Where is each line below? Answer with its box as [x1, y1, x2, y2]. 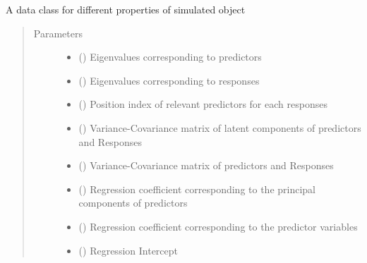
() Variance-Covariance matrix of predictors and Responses [78, 158, 334, 173]
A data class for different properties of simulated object [6, 2, 246, 16]
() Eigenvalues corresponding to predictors [78, 49, 262, 64]
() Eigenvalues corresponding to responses [78, 73, 260, 87]
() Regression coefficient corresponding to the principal [78, 181, 316, 196]
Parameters [33, 25, 83, 40]
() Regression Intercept [78, 243, 178, 257]
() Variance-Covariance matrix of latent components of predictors [78, 120, 361, 135]
